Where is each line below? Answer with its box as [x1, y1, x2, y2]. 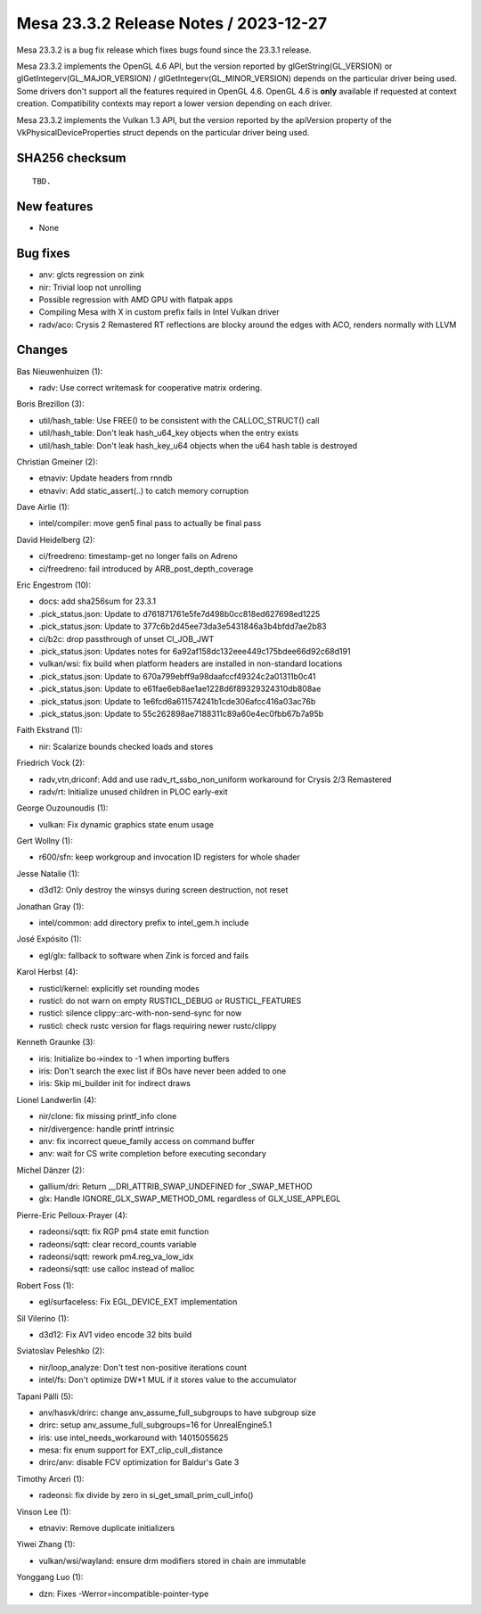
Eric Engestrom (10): [16, 580, 91, 590]
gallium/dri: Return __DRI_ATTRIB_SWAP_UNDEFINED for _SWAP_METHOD [38, 1182, 313, 1192]
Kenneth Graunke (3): [16, 1037, 96, 1048]
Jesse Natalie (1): [16, 868, 80, 878]
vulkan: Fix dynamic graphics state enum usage [38, 819, 214, 829]
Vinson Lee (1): [16, 1506, 71, 1517]
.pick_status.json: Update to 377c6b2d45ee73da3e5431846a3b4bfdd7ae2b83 [38, 621, 327, 632]
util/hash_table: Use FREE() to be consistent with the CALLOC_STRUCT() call [38, 415, 320, 425]
